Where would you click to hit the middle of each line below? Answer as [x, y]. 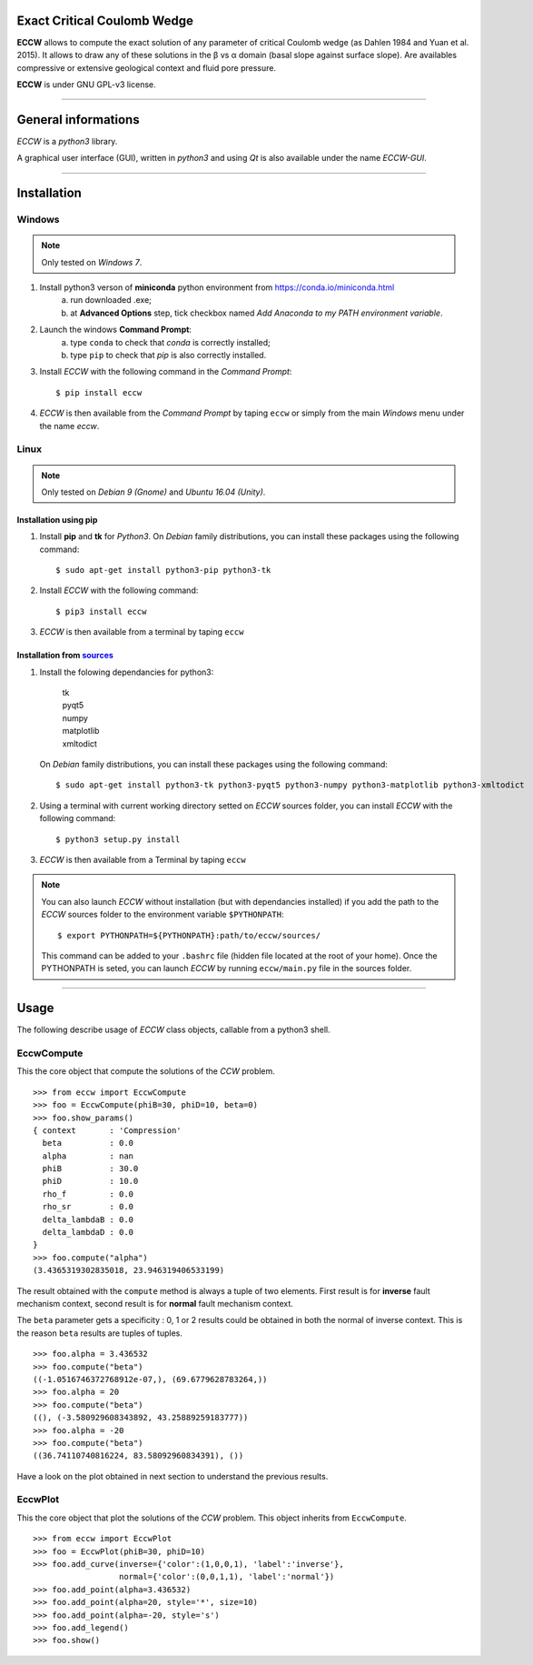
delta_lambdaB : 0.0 [88, 1219]
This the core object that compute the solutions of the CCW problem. [146, 1071]
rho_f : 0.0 [88, 1194]
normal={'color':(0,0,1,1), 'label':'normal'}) [227, 1577]
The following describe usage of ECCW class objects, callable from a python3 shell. [173, 1030]
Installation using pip [57, 519]
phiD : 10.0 [90, 1181]
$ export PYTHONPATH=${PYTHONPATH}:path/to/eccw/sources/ [189, 935]
